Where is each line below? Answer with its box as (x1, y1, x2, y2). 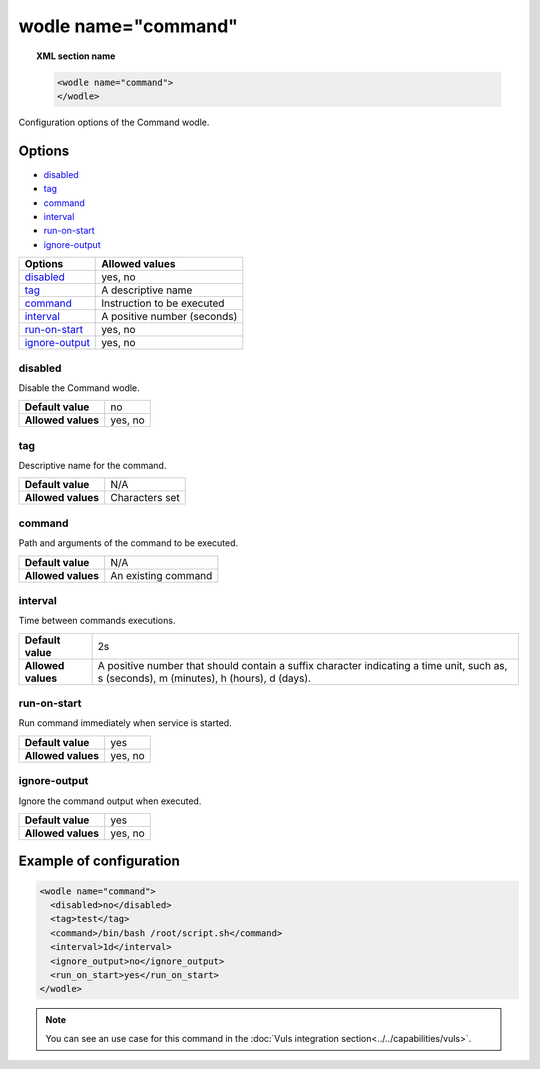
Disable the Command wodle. (18, 381, 140, 394)
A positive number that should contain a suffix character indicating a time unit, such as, (97, 658, 508, 672)
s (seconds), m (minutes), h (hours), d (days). (97, 671, 312, 685)
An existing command (110, 568, 213, 582)
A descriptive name (101, 283, 193, 297)
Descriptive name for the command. (18, 460, 167, 472)
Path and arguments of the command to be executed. (18, 537, 239, 549)
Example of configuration (18, 853, 180, 870)
